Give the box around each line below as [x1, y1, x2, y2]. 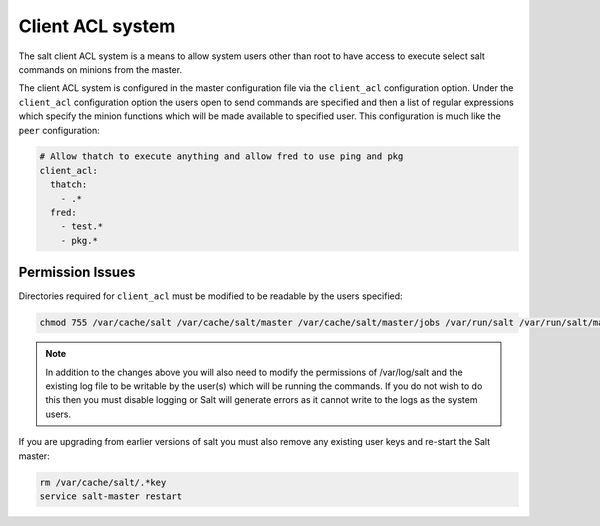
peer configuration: [18, 124, 100, 136]
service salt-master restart [39, 491, 183, 502]
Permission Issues [18, 264, 136, 281]
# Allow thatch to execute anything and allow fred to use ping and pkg [39, 151, 404, 162]
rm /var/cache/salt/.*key [39, 476, 167, 488]
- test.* [60, 221, 104, 232]
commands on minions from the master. [18, 63, 183, 75]
